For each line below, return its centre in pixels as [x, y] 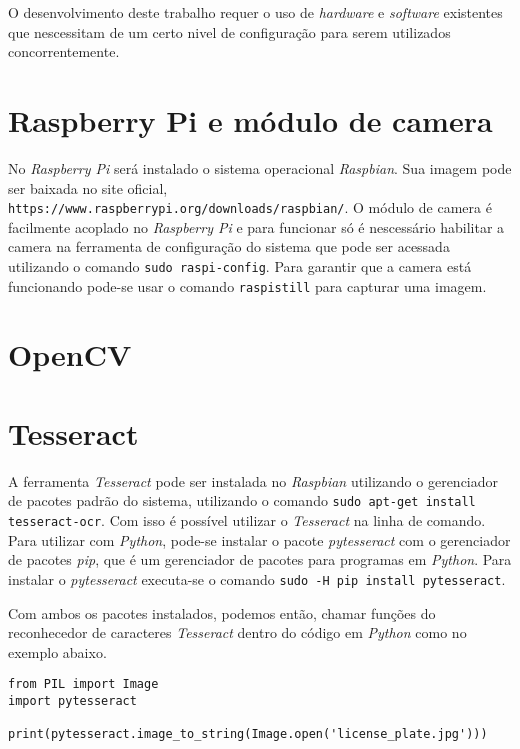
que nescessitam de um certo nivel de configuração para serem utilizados [229, 31]
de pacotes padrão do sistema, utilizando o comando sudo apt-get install [242, 500]
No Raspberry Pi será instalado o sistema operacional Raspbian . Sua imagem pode [260, 167]
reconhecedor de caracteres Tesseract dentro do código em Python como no [237, 632]
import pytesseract [72, 700]
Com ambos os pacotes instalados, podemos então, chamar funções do [222, 612]
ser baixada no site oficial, [88, 187]
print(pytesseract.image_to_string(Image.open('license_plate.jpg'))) [248, 734]
